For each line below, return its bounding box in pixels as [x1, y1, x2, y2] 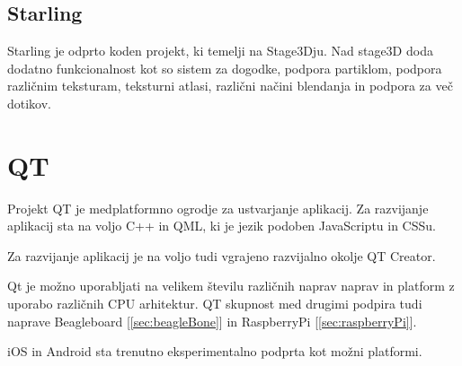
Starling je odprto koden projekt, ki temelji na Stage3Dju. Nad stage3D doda [7, 41, 433, 60]
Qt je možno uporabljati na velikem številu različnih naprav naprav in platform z [7, 276, 455, 295]
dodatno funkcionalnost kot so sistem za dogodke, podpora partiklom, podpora [7, 58, 442, 77]
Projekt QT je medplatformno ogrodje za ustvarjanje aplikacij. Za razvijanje [7, 198, 429, 217]
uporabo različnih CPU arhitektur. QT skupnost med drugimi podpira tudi [7, 294, 422, 313]
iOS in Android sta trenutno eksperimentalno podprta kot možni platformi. [7, 342, 422, 361]
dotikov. [7, 93, 52, 112]
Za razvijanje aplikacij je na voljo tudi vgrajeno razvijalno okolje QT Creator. [7, 246, 436, 265]
